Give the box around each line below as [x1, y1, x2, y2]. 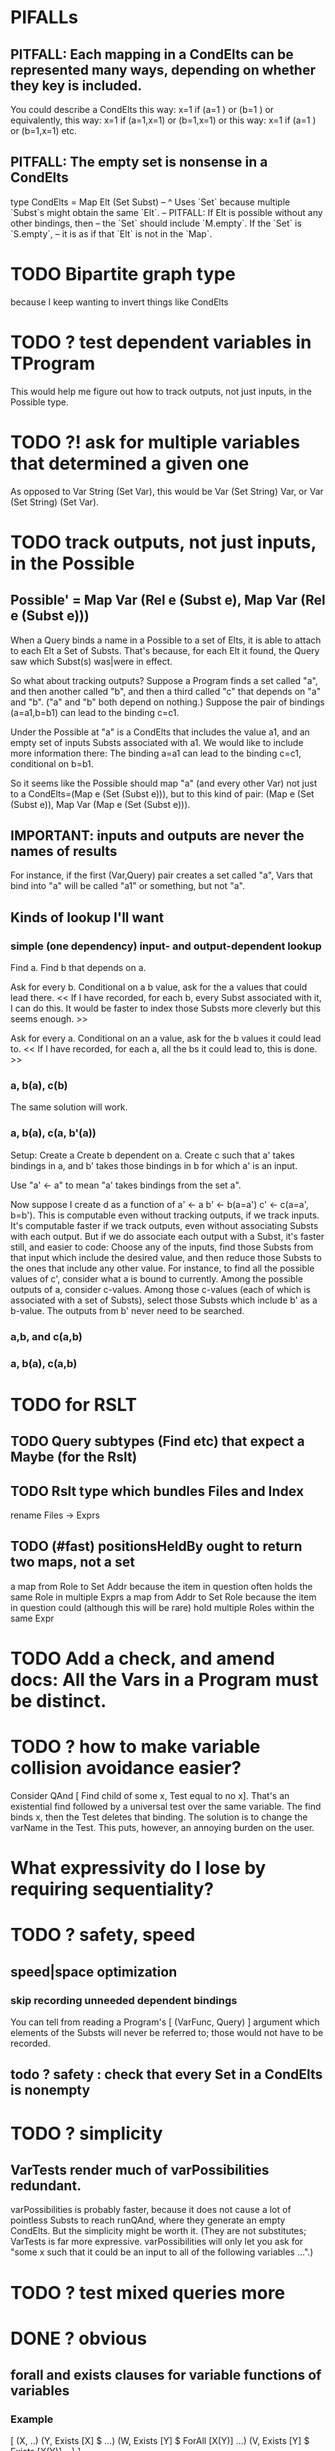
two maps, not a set [10, 1554, 135, 1571]
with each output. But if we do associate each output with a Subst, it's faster [10, 1230, 325, 1242]
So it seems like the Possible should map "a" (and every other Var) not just [10, 777, 318, 789]
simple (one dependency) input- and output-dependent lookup [10, 939, 322, 953]
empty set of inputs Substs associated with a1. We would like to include [10, 736, 304, 748]
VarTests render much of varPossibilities [10, 2161, 270, 2178]
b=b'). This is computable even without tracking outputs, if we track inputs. [10, 1209, 320, 1221]
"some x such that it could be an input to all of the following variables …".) [10, 2246, 314, 2258]
